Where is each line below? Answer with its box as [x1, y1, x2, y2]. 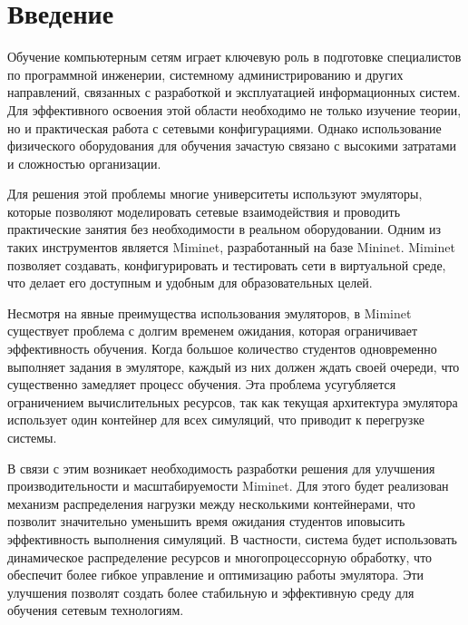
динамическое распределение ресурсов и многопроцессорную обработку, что [7, 547, 433, 566]
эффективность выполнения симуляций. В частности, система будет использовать [7, 529, 457, 548]
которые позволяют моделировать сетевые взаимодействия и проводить [7, 201, 401, 220]
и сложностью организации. [7, 153, 161, 172]
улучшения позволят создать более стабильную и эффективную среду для [7, 582, 414, 601]
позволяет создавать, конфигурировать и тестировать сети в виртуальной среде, [7, 255, 446, 274]
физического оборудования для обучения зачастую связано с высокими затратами [7, 136, 457, 155]
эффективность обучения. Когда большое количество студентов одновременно [7, 339, 437, 358]
